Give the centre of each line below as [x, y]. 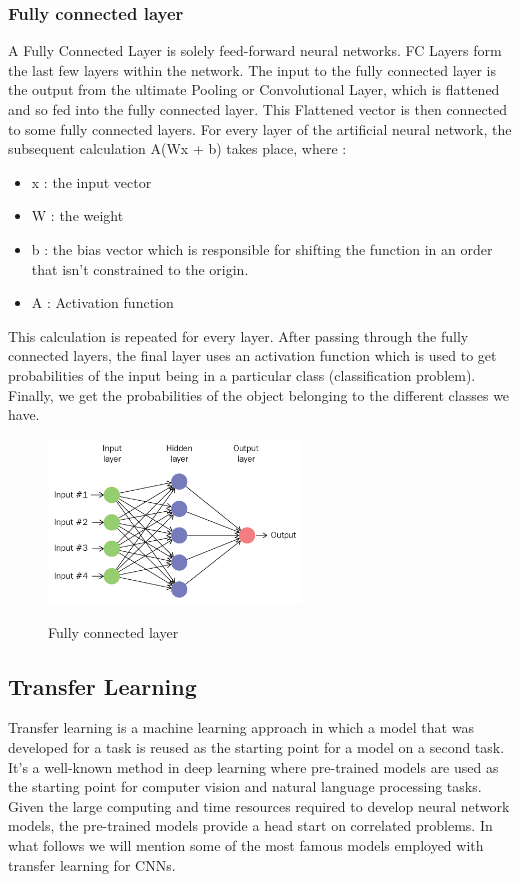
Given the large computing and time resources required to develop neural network [259, 805]
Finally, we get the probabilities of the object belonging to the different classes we [259, 394]
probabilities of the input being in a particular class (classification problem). [242, 374]
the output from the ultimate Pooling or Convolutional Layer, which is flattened [254, 89]
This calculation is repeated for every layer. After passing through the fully [238, 335]
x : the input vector [91, 181]
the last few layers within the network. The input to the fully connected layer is [252, 69]
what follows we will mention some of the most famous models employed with [246, 845]
